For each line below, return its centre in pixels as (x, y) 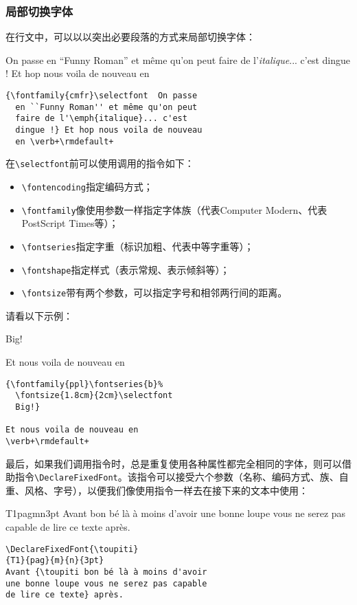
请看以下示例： (39, 315)
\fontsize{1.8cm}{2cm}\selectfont (94, 396)
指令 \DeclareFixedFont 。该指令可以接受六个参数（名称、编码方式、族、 (177, 477)
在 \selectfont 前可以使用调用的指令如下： (100, 163)
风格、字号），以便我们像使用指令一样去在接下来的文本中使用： (166, 490)
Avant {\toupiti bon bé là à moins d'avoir (106, 572)
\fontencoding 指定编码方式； (87, 186)
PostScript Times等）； (70, 223)
